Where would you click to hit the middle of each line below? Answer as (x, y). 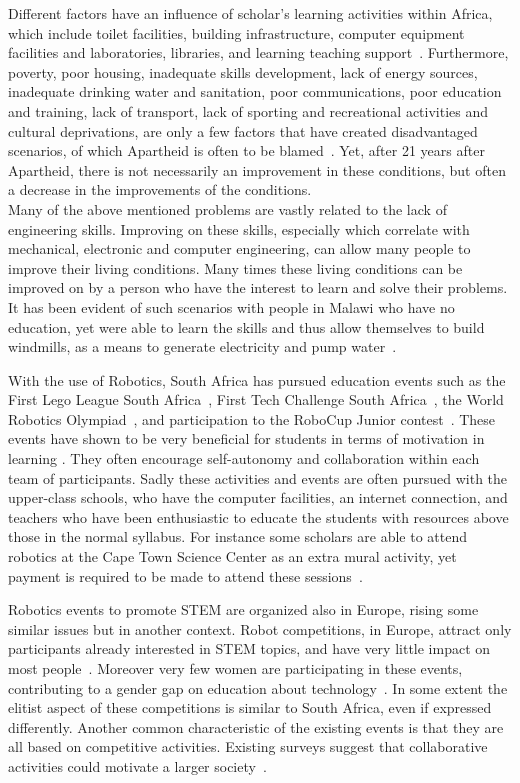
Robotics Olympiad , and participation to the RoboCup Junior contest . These (252, 418)
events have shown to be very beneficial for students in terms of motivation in (246, 438)
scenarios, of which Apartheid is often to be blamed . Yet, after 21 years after (246, 150)
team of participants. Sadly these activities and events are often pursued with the (258, 477)
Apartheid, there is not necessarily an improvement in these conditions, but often (257, 169)
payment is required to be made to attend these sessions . (185, 575)
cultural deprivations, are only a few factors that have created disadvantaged (243, 130)
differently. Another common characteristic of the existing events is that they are (256, 726)
